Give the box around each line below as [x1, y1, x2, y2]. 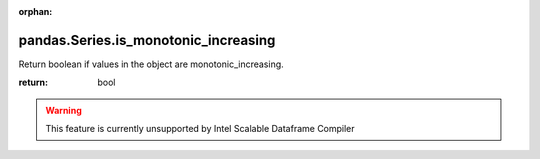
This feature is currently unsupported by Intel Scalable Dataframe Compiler [45, 123, 355, 135]
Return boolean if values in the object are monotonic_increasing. [18, 58, 284, 70]
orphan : [18, 6, 53, 17]
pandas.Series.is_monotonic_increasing [18, 31, 276, 49]
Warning [45, 104, 82, 116]
